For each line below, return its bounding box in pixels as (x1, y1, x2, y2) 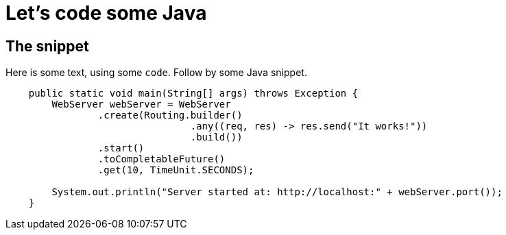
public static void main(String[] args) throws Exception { (28, 88, 359, 99)
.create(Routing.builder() (97, 110, 243, 121)
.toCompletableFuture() (97, 153, 226, 165)
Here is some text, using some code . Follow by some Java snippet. (5, 66, 307, 79)
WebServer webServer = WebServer (51, 99, 231, 110)
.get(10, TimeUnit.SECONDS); (97, 164, 254, 176)
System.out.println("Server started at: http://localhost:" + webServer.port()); (51, 186, 503, 198)
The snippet (5, 37, 89, 55)
